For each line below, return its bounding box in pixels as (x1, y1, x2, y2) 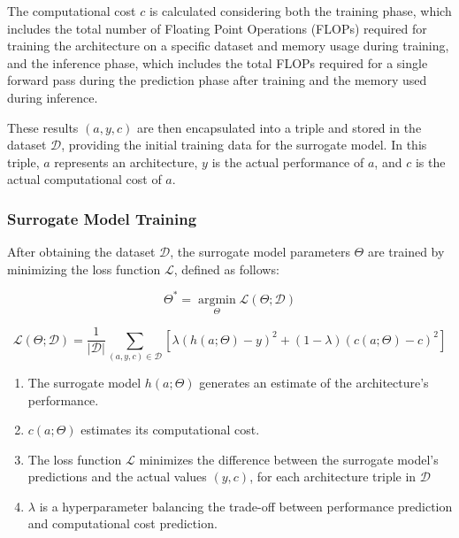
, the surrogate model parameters (170, 242, 350, 261)
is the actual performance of (211, 152, 364, 171)
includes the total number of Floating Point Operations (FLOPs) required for (7, 19, 427, 37)
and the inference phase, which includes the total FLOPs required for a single (7, 53, 428, 72)
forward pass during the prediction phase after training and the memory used (7, 71, 427, 89)
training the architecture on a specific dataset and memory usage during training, (7, 36, 449, 55)
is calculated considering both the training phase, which (149, 2, 452, 19)
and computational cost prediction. (27, 514, 218, 533)
